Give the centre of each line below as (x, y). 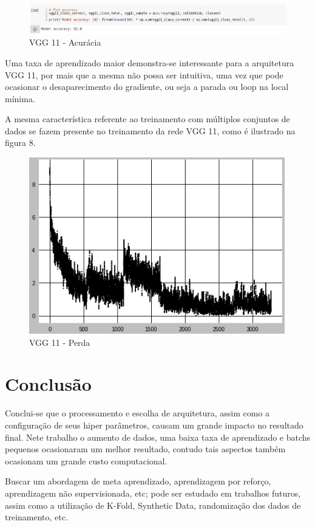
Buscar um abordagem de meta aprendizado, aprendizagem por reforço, (138, 481)
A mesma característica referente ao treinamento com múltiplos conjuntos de (147, 119)
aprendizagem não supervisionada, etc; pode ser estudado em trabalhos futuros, (153, 493)
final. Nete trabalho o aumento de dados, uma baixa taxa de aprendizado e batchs (158, 437)
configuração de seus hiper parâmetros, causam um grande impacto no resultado (154, 425)
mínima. (20, 98)
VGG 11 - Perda (60, 342)
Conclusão (48, 384)
